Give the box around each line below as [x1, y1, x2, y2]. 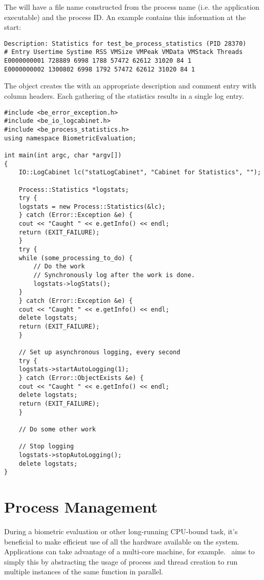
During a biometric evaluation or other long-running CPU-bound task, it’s [4, 525, 238, 536]
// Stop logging [18, 443, 74, 450]
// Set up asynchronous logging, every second [18, 348, 180, 356]
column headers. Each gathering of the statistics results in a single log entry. [4, 90, 244, 101]
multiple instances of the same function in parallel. [4, 566, 164, 577]
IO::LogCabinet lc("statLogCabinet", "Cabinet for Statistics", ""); [18, 169, 261, 176]
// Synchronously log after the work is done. [33, 271, 195, 279]
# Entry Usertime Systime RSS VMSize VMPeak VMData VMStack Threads [4, 48, 243, 56]
